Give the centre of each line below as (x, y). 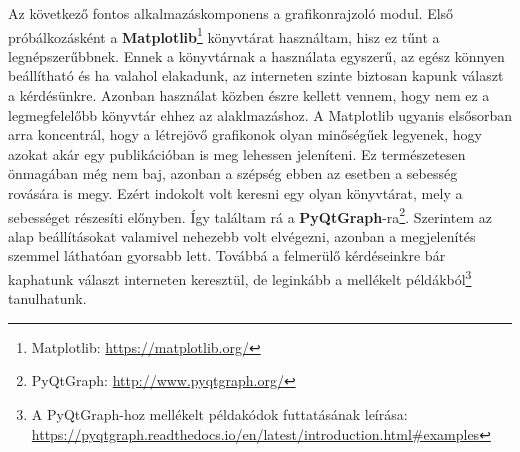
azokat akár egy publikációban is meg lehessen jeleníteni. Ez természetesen (237, 153)
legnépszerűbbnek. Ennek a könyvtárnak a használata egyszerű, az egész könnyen (256, 55)
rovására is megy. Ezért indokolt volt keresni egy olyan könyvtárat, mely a (235, 193)
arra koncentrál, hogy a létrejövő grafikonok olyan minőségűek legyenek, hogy (245, 134)
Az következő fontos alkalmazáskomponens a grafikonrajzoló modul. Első (231, 13)
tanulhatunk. (47, 298)
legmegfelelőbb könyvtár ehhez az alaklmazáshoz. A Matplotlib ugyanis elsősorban (260, 114)
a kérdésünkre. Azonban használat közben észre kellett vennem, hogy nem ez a (249, 95)
